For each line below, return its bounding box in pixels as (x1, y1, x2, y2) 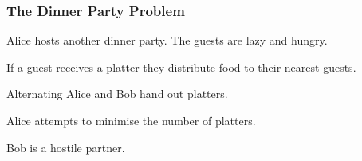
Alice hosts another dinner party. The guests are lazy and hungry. (6, 32, 328, 49)
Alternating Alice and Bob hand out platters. (6, 85, 228, 102)
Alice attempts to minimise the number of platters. (6, 112, 256, 128)
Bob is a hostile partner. (6, 139, 125, 155)
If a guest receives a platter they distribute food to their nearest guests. (6, 58, 356, 75)
